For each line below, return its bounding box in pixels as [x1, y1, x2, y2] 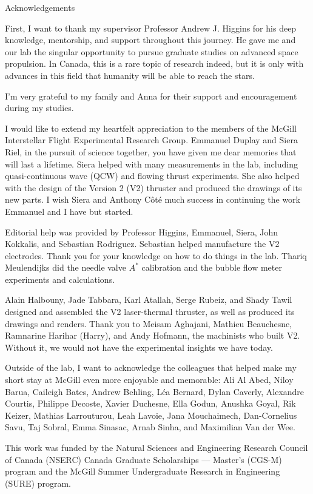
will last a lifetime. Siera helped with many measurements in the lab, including [5, 157, 298, 170]
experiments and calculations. [5, 272, 115, 285]
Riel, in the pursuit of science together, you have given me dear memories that [5, 145, 297, 158]
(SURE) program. [5, 476, 71, 489]
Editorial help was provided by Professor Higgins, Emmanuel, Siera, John [5, 225, 278, 238]
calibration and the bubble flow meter [141, 261, 282, 274]
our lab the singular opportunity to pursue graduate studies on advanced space [5, 45, 298, 58]
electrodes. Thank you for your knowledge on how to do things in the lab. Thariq [5, 249, 307, 262]
